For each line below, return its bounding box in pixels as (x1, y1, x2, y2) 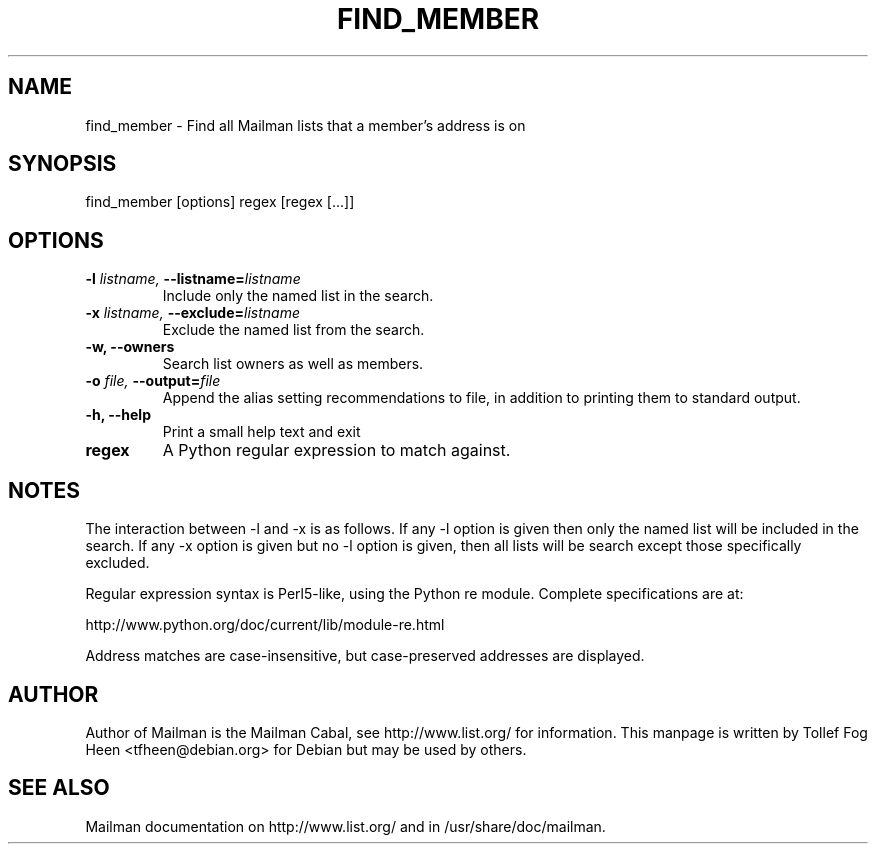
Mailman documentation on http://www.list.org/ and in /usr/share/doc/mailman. (85, 817, 606, 835)
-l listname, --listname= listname (85, 270, 301, 288)
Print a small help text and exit (162, 423, 361, 441)
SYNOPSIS (8, 151, 117, 177)
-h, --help (85, 406, 151, 424)
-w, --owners (85, 338, 175, 356)
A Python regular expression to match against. (162, 440, 511, 461)
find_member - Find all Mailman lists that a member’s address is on (85, 116, 526, 134)
